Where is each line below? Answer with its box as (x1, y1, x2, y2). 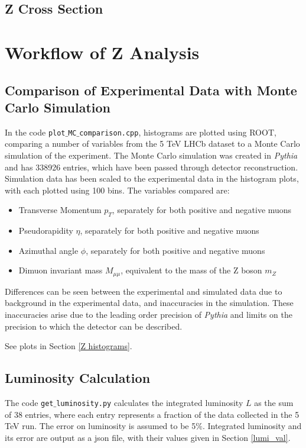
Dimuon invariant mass (18, 264, 103, 276)
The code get (5, 396, 54, 408)
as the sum (254, 396, 294, 408)
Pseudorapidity (18, 224, 73, 237)
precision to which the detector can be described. (5, 320, 183, 332)
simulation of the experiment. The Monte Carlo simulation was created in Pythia (5, 149, 298, 161)
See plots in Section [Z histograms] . (5, 340, 132, 352)
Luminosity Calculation (5, 369, 151, 387)
